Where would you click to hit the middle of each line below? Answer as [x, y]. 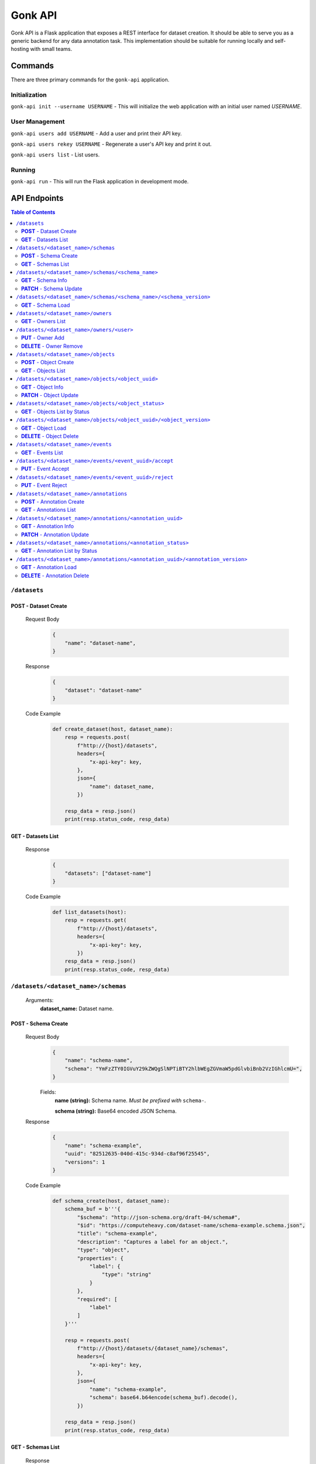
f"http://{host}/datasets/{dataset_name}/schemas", [153, 1348]
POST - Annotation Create [53, 502]
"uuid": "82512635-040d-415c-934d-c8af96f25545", [137, 1154]
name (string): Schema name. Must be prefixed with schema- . [130, 1100]
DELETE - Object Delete [50, 436]
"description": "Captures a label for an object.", [153, 1242]
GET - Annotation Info [48, 526]
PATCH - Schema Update [52, 288]
